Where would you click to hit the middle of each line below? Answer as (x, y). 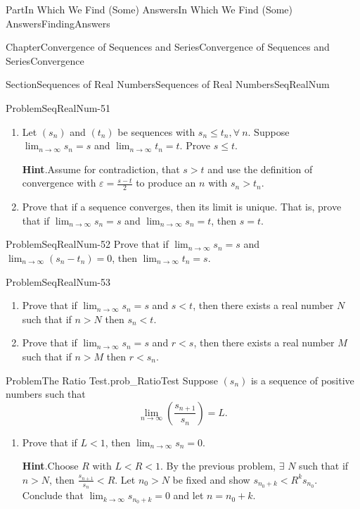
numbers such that (46, 394)
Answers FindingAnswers (58, 23)
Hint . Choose (50, 466)
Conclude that (53, 495)
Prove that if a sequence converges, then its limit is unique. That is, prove (182, 207)
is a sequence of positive (302, 380)
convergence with (59, 183)
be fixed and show (211, 479)
